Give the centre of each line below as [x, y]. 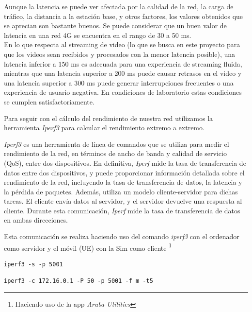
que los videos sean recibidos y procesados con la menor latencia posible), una [120, 54]
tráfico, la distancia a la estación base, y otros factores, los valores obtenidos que [124, 16]
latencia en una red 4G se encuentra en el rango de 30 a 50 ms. [98, 35]
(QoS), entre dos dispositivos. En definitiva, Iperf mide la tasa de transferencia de [125, 163]
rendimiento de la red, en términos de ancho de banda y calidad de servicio [115, 153]
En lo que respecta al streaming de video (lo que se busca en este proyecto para [122, 44]
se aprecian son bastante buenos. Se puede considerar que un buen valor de [115, 26]
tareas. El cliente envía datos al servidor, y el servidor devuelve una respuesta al [123, 201]
